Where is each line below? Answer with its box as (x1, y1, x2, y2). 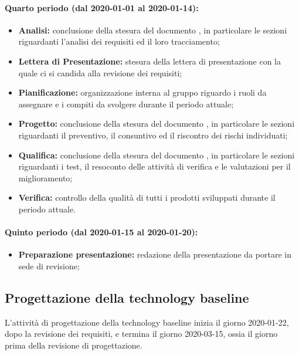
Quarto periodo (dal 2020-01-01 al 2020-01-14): (5, 1, 199, 13)
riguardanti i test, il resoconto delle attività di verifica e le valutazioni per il (18, 160, 291, 173)
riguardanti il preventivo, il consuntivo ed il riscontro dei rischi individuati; (18, 129, 288, 141)
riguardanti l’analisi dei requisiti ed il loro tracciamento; (18, 35, 220, 48)
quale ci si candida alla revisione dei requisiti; (18, 66, 182, 79)
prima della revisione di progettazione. (5, 339, 142, 351)
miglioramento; (18, 171, 73, 184)
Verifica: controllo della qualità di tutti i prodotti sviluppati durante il (18, 191, 276, 204)
